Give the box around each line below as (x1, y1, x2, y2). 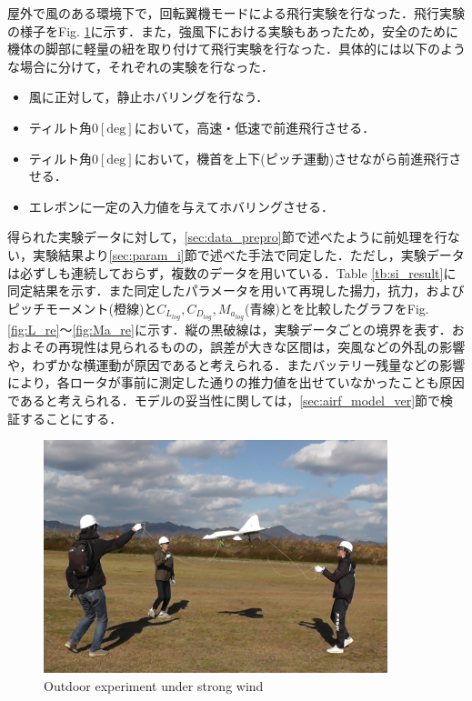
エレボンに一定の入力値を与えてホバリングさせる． (28, 196, 335, 215)
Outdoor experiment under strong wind (44, 676, 264, 695)
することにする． (19, 408, 123, 427)
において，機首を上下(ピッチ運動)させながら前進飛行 (134, 148, 449, 167)
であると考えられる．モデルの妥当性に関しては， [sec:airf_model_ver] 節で (7, 390, 441, 409)
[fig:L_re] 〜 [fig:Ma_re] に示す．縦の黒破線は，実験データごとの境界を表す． (7, 319, 452, 338)
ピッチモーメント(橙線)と (7, 298, 157, 317)
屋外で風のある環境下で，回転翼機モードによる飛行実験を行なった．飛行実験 (7, 4, 466, 22)
